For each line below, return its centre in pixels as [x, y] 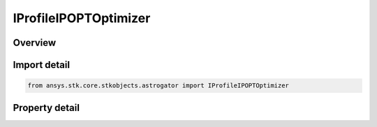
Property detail [46, 108]
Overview [35, 43]
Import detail [41, 65]
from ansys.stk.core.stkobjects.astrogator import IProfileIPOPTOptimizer [158, 86]
